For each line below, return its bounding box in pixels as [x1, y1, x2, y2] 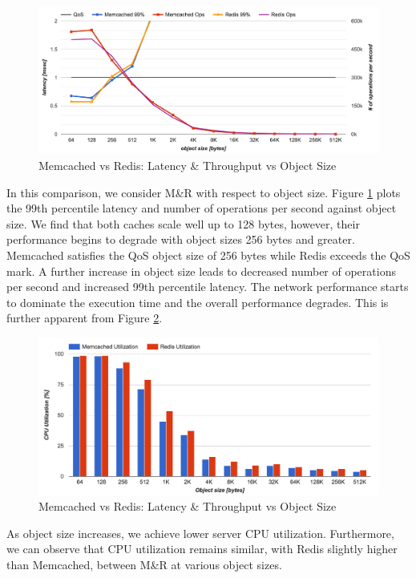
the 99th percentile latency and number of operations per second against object [6, 200, 397, 216]
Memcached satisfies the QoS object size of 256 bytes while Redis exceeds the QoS [6, 247, 410, 263]
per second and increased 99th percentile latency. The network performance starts [6, 278, 409, 295]
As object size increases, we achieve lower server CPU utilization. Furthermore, [6, 524, 394, 541]
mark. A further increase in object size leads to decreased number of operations [6, 262, 396, 279]
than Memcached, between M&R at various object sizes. [6, 556, 282, 573]
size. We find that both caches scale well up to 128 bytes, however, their [6, 215, 360, 232]
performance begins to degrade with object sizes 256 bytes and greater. [6, 231, 355, 248]
